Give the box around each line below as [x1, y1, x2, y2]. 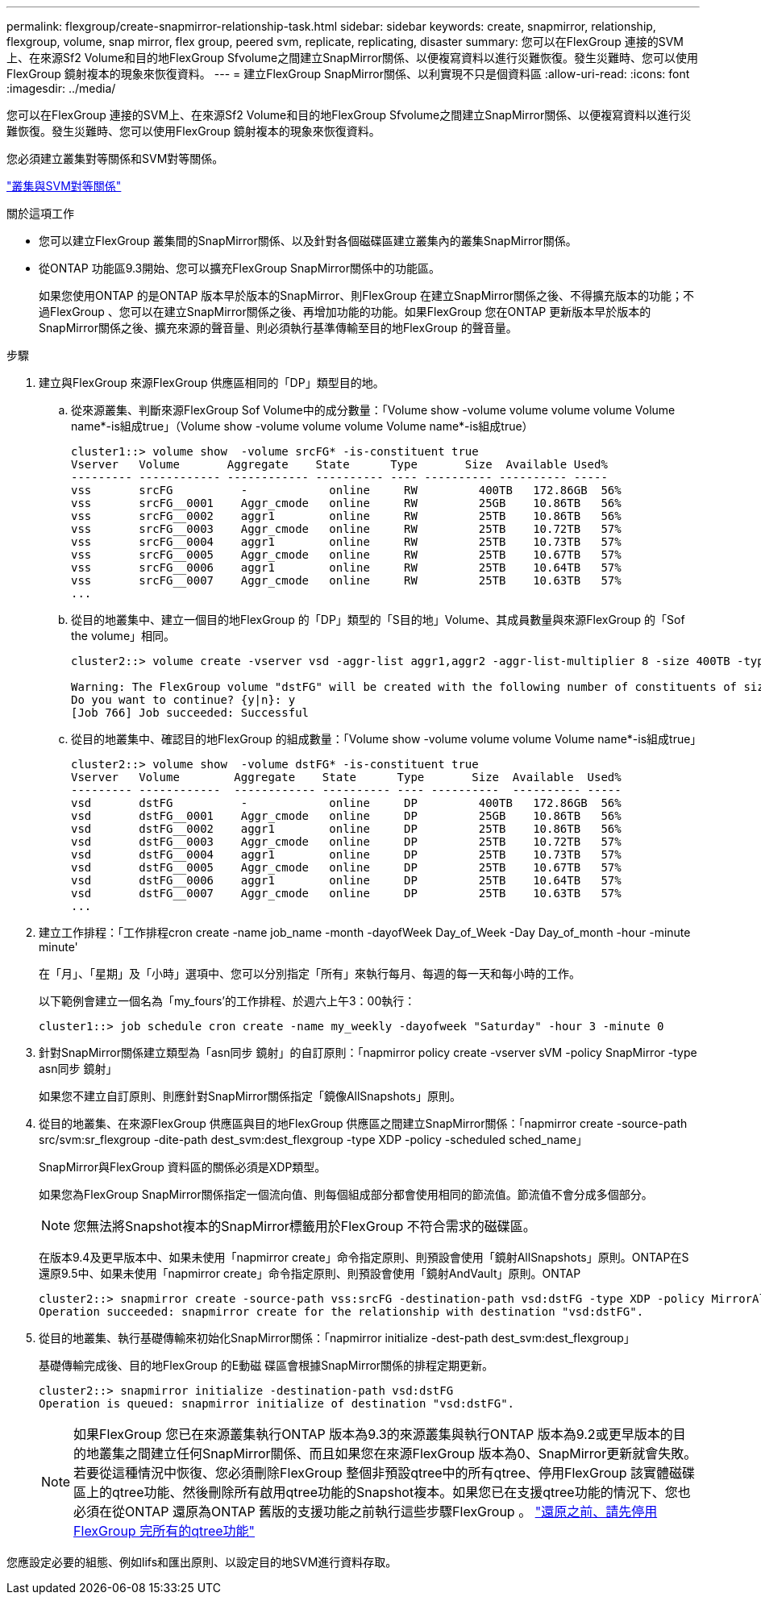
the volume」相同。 [71, 629, 176, 642]
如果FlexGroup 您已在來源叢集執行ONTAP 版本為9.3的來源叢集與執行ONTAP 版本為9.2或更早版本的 [73, 1426, 673, 1442]
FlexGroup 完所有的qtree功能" [73, 1523, 256, 1539]
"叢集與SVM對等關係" [6, 179, 122, 193]
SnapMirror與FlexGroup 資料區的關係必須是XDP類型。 [39, 1160, 326, 1174]
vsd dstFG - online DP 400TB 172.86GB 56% [71, 796, 622, 809]
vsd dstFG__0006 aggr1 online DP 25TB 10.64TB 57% [71, 874, 622, 887]
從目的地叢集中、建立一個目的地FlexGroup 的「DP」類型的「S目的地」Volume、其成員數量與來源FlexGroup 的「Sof [71, 613, 685, 626]
